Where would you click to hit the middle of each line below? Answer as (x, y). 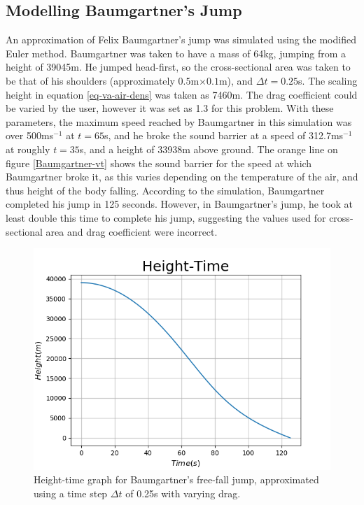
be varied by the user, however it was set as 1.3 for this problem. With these (170, 108)
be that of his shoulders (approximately (90, 80)
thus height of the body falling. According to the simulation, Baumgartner (165, 190)
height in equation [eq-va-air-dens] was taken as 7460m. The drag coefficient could (182, 94)
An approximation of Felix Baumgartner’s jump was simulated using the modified (181, 40)
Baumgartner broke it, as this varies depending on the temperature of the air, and (182, 177)
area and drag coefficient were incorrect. (132, 231)
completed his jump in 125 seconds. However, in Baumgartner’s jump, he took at (180, 204)
